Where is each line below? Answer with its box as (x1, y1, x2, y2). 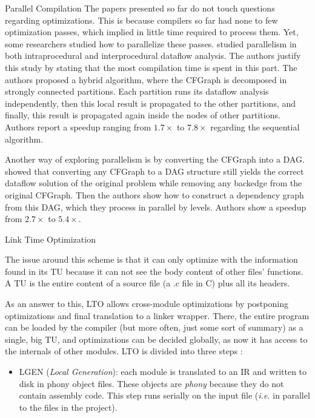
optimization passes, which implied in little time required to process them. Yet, (5, 25, 299, 38)
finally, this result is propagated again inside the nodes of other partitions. (5, 109, 280, 121)
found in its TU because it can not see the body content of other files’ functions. (5, 265, 303, 277)
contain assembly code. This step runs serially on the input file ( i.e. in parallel (19, 389, 310, 402)
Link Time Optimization (5, 232, 96, 245)
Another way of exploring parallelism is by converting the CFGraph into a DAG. (5, 153, 305, 166)
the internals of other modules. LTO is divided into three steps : (5, 345, 243, 357)
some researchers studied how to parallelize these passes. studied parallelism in (5, 37, 297, 50)
